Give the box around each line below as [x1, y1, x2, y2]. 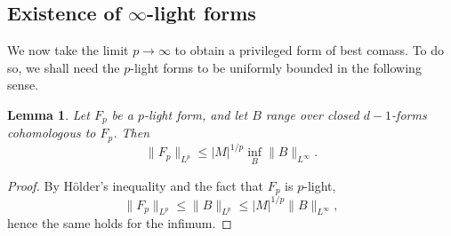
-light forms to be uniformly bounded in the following [130, 58, 422, 76]
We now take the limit [7, 41, 129, 59]
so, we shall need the [7, 58, 120, 76]
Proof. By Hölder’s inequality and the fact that [7, 176, 264, 194]
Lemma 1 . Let [7, 105, 90, 123]
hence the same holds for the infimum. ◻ [7, 214, 232, 232]
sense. [7, 75, 39, 94]
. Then [113, 123, 150, 142]
